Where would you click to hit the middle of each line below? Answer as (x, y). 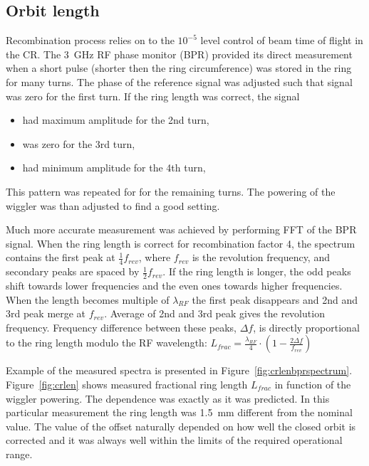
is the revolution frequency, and (261, 257)
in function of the (313, 384)
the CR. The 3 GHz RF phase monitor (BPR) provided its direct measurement (179, 54)
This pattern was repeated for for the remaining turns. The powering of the (171, 191)
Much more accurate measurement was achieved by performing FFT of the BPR (181, 229)
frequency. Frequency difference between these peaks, (121, 327)
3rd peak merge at (46, 313)
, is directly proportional (306, 327)
